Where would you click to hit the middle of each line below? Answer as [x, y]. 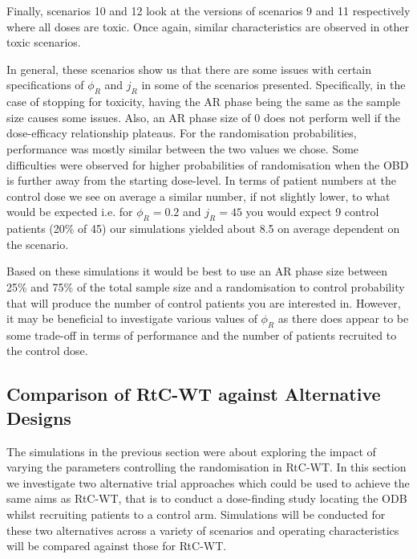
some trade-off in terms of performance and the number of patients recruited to [202, 335]
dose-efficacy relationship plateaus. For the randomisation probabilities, [182, 133]
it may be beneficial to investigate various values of [132, 318]
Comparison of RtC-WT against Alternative [194, 394]
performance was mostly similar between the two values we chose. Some [183, 148]
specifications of [45, 85]
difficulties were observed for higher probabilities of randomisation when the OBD [208, 164]
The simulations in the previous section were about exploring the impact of [191, 451]
